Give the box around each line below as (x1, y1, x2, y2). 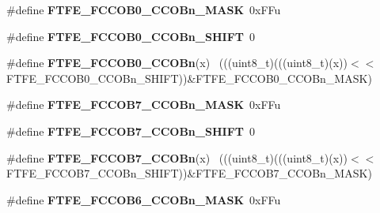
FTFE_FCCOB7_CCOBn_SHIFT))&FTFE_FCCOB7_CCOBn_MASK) (6, 165, 372, 181)
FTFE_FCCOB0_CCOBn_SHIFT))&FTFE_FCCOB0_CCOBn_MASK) (6, 69, 372, 86)
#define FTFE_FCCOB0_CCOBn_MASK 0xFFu (6, 2, 281, 17)
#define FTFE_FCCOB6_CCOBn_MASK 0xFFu (6, 191, 281, 207)
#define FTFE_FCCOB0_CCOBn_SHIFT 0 (6, 28, 255, 44)
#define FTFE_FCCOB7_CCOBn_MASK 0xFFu (6, 96, 281, 113)
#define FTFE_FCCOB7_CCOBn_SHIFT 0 (6, 122, 255, 139)
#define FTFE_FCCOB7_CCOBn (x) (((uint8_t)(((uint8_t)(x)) (6, 149, 348, 166)
